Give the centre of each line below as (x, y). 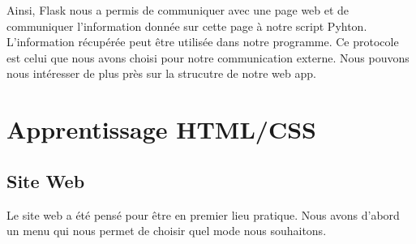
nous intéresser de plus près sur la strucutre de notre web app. (161, 73)
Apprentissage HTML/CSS (161, 129)
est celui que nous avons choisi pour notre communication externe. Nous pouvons (208, 57)
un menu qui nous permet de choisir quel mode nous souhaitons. (167, 231)
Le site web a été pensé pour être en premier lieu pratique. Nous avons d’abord (203, 214)
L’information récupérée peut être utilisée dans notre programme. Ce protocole (203, 42)
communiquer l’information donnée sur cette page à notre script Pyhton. (187, 26)
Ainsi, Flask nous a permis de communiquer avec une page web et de (178, 10)
